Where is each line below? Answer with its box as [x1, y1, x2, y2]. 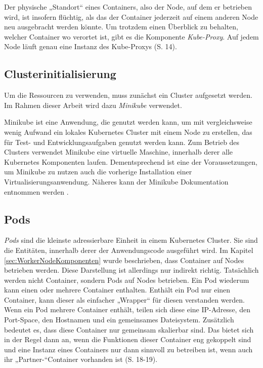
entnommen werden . [4, 186, 69, 197]
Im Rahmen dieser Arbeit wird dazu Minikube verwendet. [4, 99, 182, 110]
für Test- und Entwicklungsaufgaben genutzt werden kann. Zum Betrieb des [4, 136, 240, 147]
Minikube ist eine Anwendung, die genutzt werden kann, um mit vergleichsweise [4, 117, 252, 127]
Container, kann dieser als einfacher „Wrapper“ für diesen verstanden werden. [4, 294, 245, 305]
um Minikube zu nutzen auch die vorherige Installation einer [4, 166, 192, 177]
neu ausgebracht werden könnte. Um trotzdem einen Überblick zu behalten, [4, 21, 239, 32]
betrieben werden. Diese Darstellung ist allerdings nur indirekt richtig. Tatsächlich [4, 265, 259, 275]
